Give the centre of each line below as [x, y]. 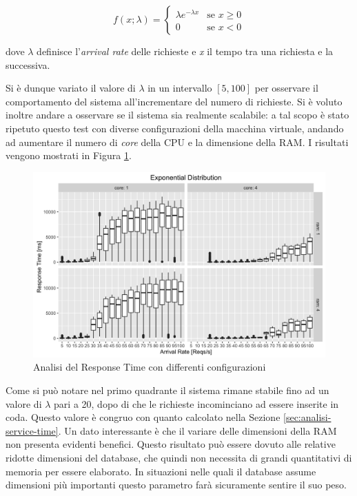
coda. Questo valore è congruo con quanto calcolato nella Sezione [143, 417]
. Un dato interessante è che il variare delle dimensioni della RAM [197, 430]
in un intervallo [180, 88]
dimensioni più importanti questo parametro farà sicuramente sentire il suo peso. [176, 485]
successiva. [28, 64]
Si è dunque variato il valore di [71, 88]
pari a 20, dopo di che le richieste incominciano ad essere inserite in [196, 403]
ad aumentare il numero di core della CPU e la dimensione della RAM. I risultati [177, 142]
